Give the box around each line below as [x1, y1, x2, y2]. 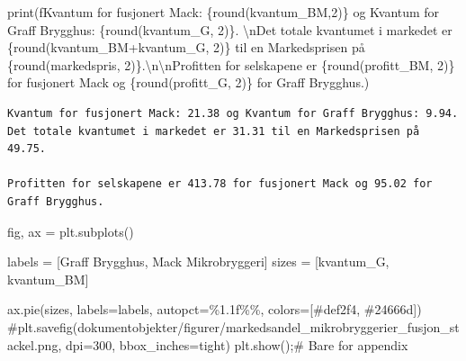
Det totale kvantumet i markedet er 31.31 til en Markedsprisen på [7, 124, 420, 138]
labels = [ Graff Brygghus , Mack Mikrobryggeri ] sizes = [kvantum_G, [7, 252, 390, 271]
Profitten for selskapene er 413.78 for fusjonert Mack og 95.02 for [7, 177, 433, 191]
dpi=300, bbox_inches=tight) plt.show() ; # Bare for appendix [65, 335, 408, 354]
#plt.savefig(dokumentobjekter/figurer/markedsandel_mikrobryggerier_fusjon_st [7, 317, 460, 336]
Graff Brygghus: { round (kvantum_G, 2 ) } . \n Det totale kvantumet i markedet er [7, 20, 453, 39]
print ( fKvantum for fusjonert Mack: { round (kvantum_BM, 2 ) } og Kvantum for [7, 3, 440, 21]
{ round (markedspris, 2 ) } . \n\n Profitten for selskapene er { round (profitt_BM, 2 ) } [7, 55, 455, 74]
